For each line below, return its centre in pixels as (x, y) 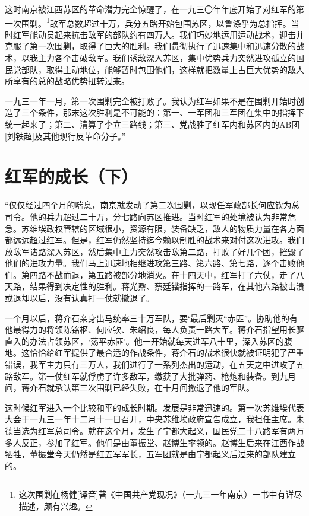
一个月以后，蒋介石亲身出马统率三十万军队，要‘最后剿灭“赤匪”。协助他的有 (152, 318)
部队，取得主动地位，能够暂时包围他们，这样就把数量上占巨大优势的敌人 (163, 69)
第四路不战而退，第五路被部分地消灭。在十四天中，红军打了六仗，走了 (158, 274)
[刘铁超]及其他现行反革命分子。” (65, 136)
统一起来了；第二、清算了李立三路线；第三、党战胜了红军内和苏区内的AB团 (152, 124)
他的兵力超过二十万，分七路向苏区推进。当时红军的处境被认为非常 (158, 216)
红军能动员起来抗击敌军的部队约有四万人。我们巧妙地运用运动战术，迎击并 (158, 34)
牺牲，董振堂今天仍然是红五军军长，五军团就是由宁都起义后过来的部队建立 (150, 454)
